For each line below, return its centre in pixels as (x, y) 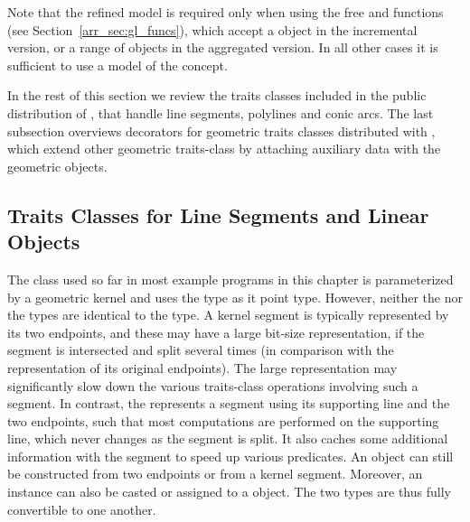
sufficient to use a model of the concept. (117, 65)
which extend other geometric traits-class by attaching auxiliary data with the (224, 149)
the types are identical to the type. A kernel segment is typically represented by (228, 315)
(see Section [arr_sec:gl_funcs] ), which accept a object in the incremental (212, 29)
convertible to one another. (82, 509)
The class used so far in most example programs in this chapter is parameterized (230, 279)
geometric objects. (57, 166)
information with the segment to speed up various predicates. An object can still (230, 456)
